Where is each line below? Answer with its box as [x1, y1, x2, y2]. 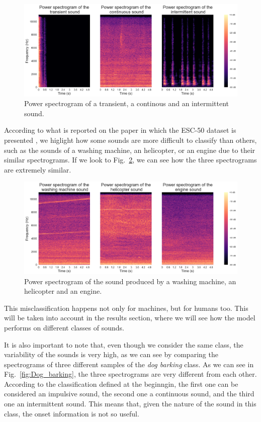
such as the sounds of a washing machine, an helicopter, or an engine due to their [4, 144, 255, 155]
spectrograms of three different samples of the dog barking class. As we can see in [4, 359, 254, 369]
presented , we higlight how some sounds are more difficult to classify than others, [4, 134, 257, 145]
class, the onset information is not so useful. [4, 408, 139, 418]
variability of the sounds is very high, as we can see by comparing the [4, 349, 218, 360]
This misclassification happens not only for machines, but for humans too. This [4, 302, 248, 313]
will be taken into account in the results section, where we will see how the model [4, 312, 255, 323]
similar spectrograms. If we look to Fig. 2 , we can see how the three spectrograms [4, 154, 257, 165]
